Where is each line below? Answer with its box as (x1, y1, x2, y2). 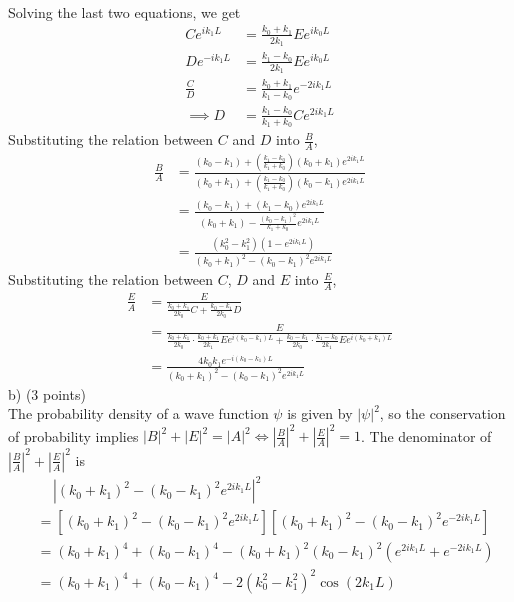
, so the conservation (379, 403, 506, 424)
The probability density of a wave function (8, 403, 269, 424)
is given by (287, 403, 353, 424)
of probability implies (8, 425, 139, 446)
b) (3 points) (8, 383, 86, 404)
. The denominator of (361, 425, 492, 446)
